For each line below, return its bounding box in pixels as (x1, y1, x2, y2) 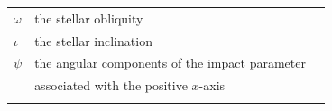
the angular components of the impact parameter (34, 53, 306, 72)
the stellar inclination (34, 31, 152, 50)
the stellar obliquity (34, 8, 143, 27)
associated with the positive (34, 76, 188, 95)
